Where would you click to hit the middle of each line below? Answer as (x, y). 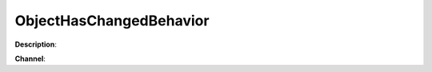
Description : (36, 44)
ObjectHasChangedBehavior (112, 21)
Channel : (30, 59)
